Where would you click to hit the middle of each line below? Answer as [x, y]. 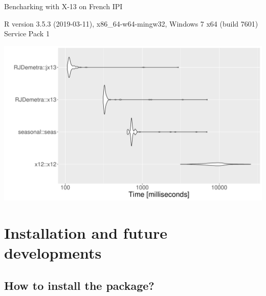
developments [53, 252]
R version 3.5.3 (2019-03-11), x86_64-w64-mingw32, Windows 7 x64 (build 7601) [131, 23]
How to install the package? [79, 285]
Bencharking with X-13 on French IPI [63, 6]
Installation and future [86, 232]
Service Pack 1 [27, 33]
